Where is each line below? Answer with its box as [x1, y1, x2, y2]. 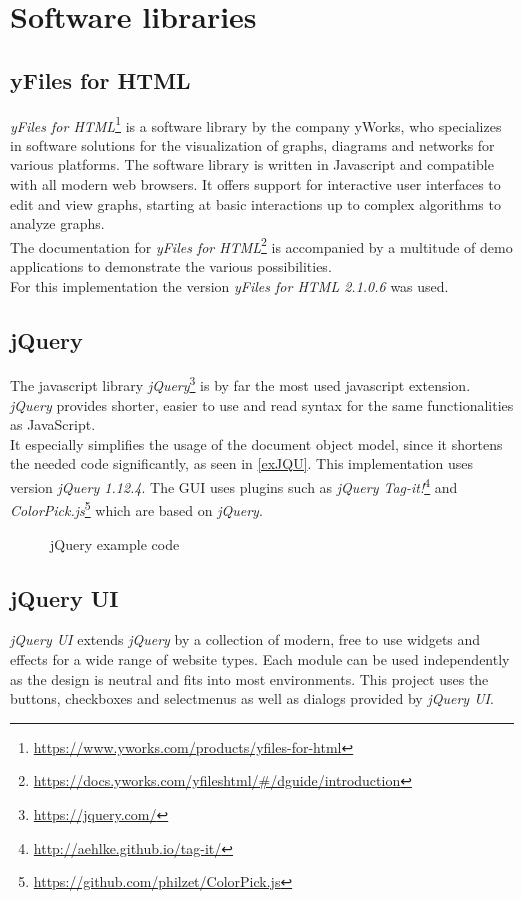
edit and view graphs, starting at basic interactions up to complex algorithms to [10, 193, 501, 214]
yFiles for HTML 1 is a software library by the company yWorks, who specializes [10, 112, 502, 136]
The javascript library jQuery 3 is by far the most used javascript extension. [10, 372, 471, 396]
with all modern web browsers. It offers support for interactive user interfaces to [10, 174, 501, 195]
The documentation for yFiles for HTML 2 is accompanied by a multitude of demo [10, 233, 513, 257]
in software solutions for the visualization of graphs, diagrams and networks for [10, 134, 495, 155]
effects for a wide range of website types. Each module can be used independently [10, 648, 510, 669]
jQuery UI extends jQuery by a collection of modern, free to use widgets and [10, 629, 481, 650]
